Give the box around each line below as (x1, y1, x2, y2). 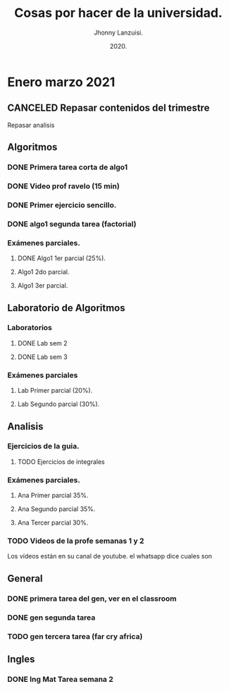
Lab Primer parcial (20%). (17, 386, 93, 395)
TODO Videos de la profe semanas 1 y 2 (7, 536, 144, 546)
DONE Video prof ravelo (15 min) (7, 181, 120, 191)
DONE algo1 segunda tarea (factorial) (7, 219, 137, 228)
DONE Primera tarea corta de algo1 (7, 162, 128, 172)
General (7, 573, 44, 585)
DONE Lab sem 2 (17, 338, 68, 347)
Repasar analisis (7, 121, 55, 129)
